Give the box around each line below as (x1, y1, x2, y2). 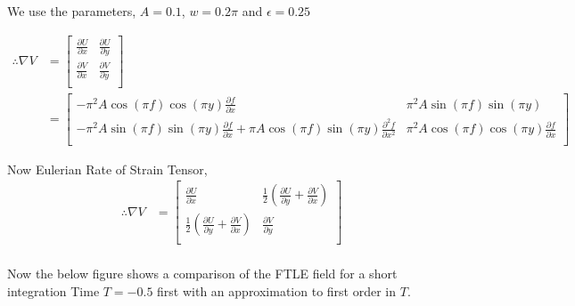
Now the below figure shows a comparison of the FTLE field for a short (7, 264, 398, 283)
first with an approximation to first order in (157, 282, 397, 301)
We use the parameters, (7, 2, 136, 20)
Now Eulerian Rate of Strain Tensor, (7, 159, 208, 178)
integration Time (7, 282, 100, 301)
